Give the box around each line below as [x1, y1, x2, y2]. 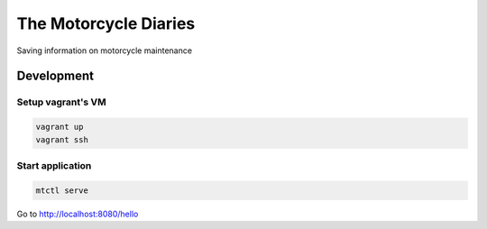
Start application [16, 159, 92, 171]
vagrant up [35, 122, 84, 133]
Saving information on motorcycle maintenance [16, 45, 193, 56]
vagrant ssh [35, 134, 89, 144]
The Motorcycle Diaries [16, 14, 196, 33]
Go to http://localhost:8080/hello [16, 208, 139, 219]
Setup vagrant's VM [16, 96, 107, 108]
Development [16, 69, 95, 84]
